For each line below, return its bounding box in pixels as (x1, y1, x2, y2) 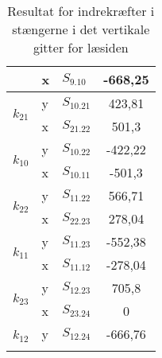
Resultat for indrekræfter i (7, 2, 155, 20)
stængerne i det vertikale (12, 20, 150, 38)
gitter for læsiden (33, 38, 129, 56)
